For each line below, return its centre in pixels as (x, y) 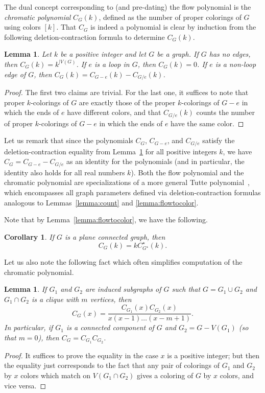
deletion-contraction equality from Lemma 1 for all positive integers (111, 151)
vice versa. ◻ (25, 385)
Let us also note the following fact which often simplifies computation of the (123, 262)
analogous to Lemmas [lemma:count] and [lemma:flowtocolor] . (101, 202)
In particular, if (29, 327)
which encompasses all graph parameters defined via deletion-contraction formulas (132, 192)
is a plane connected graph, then (115, 236)
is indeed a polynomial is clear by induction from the (173, 27)
